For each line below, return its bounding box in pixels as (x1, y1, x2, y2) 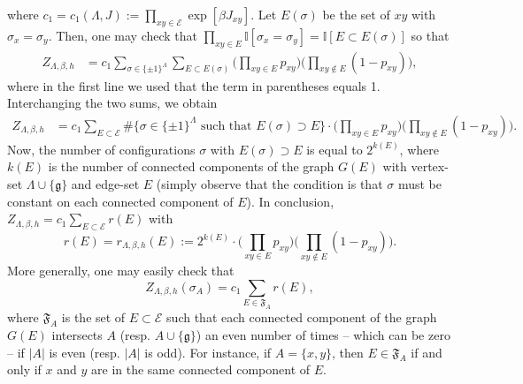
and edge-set (71, 175, 140, 193)
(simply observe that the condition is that (156, 175, 383, 193)
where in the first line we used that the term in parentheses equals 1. (7, 76, 381, 94)
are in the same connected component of (91, 360, 311, 379)
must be (397, 175, 442, 193)
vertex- (411, 157, 449, 176)
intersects (51, 326, 103, 344)
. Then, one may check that (48, 26, 198, 44)
